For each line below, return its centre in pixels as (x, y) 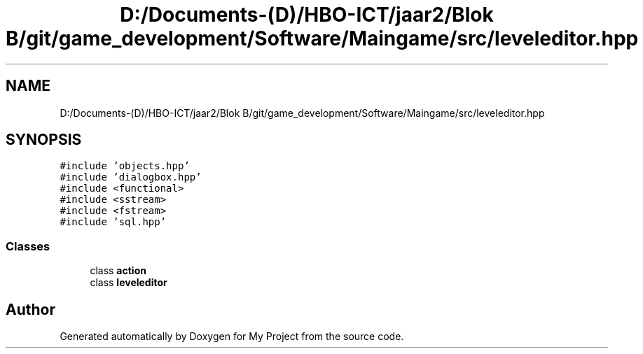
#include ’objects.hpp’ (125, 166)
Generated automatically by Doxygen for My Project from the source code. (232, 337)
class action (118, 271)
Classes (28, 246)
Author (30, 309)
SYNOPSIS (44, 140)
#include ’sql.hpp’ (113, 222)
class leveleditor (129, 283)
